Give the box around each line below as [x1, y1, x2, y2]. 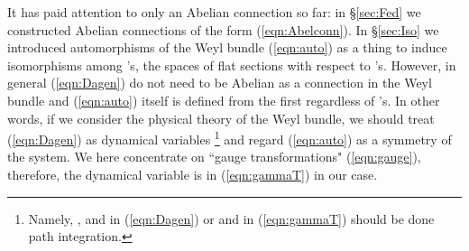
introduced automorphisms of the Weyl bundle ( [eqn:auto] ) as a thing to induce [7, 38, 447, 57]
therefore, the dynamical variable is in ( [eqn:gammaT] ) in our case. [7, 165, 378, 183]
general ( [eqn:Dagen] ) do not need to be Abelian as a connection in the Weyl [7, 73, 432, 92]
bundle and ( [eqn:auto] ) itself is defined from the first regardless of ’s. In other [7, 90, 440, 109]
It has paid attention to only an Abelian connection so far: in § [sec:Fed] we [7, 3, 421, 21]
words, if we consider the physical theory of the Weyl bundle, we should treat [7, 108, 435, 127]
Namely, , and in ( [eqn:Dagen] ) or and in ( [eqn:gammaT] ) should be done [28, 209, 435, 228]
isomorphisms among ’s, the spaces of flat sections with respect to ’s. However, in [7, 55, 456, 74]
